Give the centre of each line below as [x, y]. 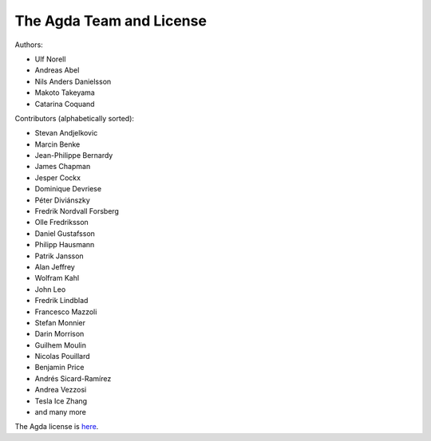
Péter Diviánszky [63, 200]
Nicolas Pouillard [63, 356]
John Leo [50, 289]
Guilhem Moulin [61, 345]
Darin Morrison [59, 334]
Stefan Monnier [60, 322]
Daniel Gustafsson [65, 233]
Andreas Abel [57, 70]
